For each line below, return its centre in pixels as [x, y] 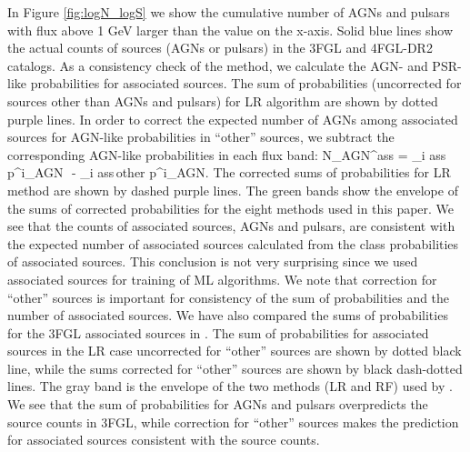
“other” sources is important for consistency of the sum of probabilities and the [229, 297]
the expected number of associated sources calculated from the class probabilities [233, 243]
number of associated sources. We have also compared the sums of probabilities [228, 315]
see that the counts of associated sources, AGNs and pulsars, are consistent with [231, 226]
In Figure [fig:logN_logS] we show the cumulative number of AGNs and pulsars [229, 12]
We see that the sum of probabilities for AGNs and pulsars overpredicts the [218, 404]
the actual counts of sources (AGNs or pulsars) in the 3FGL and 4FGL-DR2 [220, 48]
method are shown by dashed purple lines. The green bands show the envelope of [233, 190]
